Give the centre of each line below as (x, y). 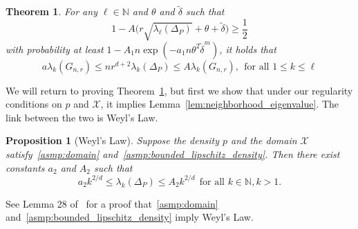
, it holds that (248, 49)
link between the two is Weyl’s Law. (82, 117)
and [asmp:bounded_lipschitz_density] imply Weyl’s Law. (130, 217)
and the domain (264, 140)
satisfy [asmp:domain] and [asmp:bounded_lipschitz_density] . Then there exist (173, 154)
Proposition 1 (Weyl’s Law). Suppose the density (112, 140)
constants (25, 167)
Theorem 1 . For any (51, 11)
